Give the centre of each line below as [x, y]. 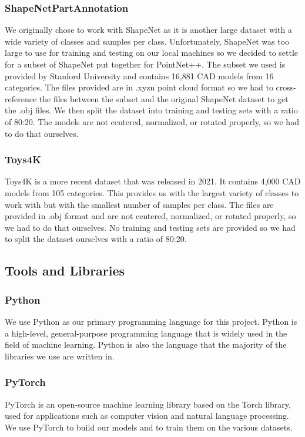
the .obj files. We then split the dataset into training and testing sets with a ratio [151, 110]
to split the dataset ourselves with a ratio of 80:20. [96, 239]
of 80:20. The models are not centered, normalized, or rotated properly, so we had [152, 121]
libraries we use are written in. [60, 356]
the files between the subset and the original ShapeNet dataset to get [164, 98]
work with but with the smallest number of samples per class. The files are [139, 204]
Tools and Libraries [65, 270]
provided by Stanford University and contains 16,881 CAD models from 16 [139, 75]
